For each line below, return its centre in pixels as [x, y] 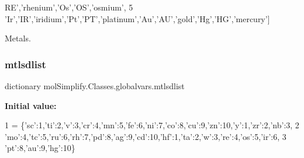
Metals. [18, 38]
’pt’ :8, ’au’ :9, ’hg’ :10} [40, 148]
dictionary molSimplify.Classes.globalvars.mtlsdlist [95, 86]
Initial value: [31, 105]
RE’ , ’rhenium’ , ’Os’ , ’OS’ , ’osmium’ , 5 [69, 7]
